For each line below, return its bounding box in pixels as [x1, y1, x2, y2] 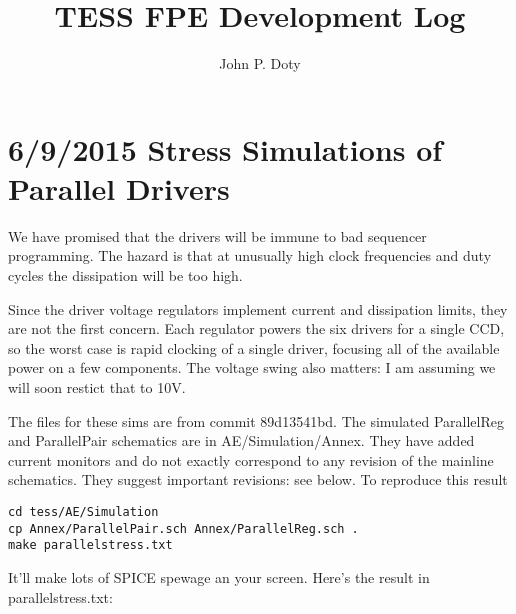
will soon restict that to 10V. [8, 377, 186, 397]
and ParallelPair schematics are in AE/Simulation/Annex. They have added [8, 430, 475, 451]
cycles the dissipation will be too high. [8, 265, 243, 286]
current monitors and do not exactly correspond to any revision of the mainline [8, 449, 494, 470]
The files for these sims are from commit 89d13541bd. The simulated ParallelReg [8, 410, 504, 431]
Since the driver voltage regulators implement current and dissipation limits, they [8, 298, 508, 319]
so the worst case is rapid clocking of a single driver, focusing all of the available [8, 337, 500, 358]
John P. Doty [219, 53, 301, 74]
